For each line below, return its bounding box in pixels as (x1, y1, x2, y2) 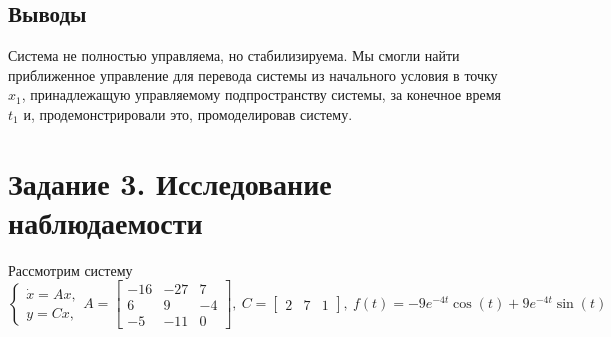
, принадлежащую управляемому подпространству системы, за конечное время (21, 84, 501, 105)
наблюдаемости (8, 201, 203, 242)
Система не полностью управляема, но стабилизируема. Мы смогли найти (8, 45, 460, 66)
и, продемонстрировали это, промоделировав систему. (23, 103, 353, 124)
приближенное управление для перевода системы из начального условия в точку (8, 64, 498, 85)
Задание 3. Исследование (8, 162, 332, 203)
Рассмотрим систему (8, 259, 133, 280)
